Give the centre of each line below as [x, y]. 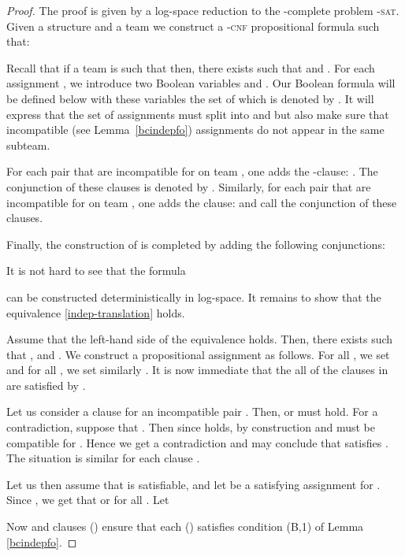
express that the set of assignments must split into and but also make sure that [198, 114]
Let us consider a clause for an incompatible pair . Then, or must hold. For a [192, 411]
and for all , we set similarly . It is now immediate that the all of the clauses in [197, 370]
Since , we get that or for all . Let [88, 500]
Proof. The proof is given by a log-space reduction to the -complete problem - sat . [203, 10]
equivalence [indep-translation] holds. [96, 312]
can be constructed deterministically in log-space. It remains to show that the [194, 297]
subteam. [28, 145]
